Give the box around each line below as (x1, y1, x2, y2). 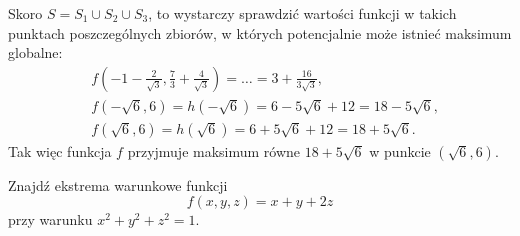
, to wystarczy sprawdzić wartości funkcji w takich (148, 3, 457, 23)
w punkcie (369, 140, 431, 161)
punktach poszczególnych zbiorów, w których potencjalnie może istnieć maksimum (8, 22, 512, 43)
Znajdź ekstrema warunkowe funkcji (8, 174, 228, 195)
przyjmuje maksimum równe (127, 140, 301, 161)
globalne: (8, 42, 63, 63)
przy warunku (8, 209, 93, 230)
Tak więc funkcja (8, 140, 112, 161)
